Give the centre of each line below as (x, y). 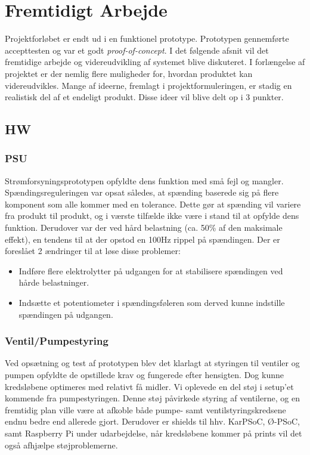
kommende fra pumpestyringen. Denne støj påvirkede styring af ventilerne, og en (152, 398)
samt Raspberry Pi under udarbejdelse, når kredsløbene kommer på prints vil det (154, 433)
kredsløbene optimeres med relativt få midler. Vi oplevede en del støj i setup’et (149, 386)
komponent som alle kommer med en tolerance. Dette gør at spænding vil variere (153, 204)
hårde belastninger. (54, 282)
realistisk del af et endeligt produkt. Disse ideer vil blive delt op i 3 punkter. (144, 97)
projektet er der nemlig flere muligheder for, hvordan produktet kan (129, 73)
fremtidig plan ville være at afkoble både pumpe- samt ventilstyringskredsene (145, 409)
